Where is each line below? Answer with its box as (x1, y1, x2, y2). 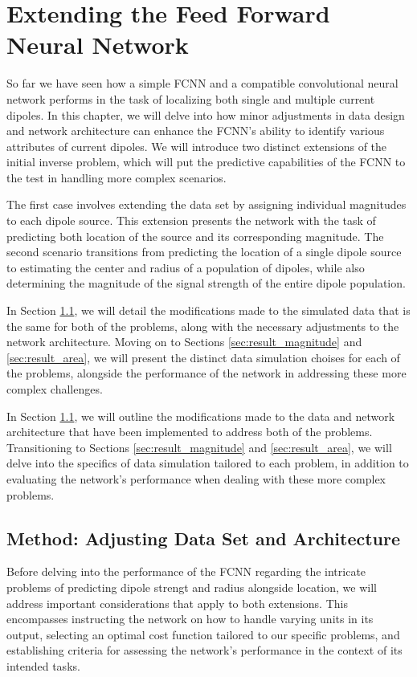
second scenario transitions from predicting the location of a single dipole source (6, 243, 402, 260)
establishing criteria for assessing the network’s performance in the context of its (6, 642, 403, 659)
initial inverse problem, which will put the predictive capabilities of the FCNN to (6, 153, 406, 170)
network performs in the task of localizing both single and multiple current (6, 90, 375, 107)
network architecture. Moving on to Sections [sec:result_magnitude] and (6, 333, 362, 350)
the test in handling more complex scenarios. (6, 169, 227, 186)
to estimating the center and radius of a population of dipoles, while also (6, 259, 365, 275)
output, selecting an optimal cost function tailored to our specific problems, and (6, 626, 400, 642)
